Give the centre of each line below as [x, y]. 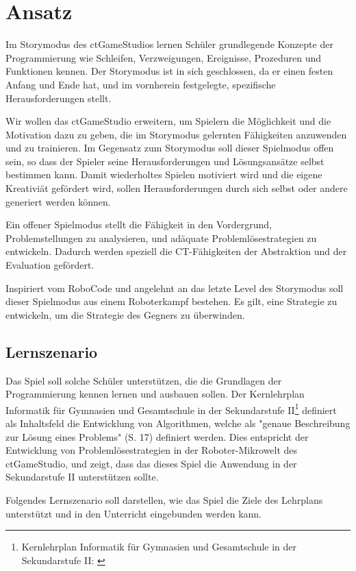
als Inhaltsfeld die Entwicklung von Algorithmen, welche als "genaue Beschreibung [178, 423]
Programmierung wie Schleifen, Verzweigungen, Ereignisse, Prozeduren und [164, 57]
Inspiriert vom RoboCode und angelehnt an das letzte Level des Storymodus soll [175, 288]
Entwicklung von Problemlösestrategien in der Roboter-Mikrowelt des [152, 450]
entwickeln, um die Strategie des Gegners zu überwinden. [125, 314]
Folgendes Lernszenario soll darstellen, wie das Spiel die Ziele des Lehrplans [164, 500]
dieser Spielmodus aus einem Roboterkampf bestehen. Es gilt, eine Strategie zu [171, 301]
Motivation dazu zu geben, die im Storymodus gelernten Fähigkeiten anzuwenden [176, 134]
